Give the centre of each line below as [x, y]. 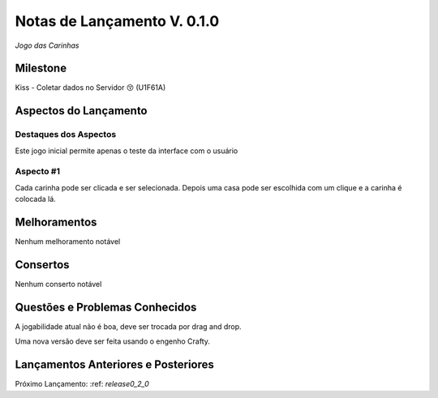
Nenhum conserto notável [58, 284]
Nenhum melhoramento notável [68, 242]
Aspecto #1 [38, 172]
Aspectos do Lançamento [81, 111]
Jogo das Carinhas [47, 45]
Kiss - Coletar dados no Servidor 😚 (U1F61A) [90, 88]
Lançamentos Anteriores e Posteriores [115, 365]
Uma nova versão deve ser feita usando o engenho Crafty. [113, 341]
